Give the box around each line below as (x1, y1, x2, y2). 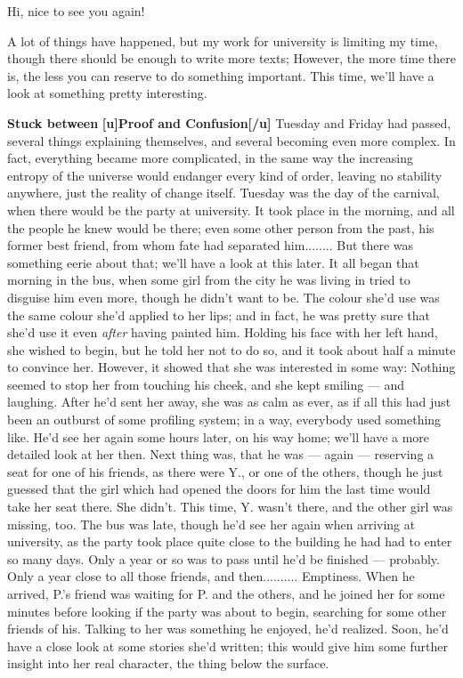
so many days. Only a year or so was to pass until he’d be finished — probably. (7, 549, 440, 568)
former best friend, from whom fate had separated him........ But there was (7, 236, 414, 254)
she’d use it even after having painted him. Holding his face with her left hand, (7, 323, 438, 342)
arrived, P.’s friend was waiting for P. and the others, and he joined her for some (7, 585, 445, 602)
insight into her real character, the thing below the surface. (7, 654, 329, 673)
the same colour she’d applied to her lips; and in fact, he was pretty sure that (7, 305, 430, 324)
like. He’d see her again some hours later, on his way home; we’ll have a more (7, 427, 430, 446)
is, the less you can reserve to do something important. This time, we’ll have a (7, 66, 435, 85)
